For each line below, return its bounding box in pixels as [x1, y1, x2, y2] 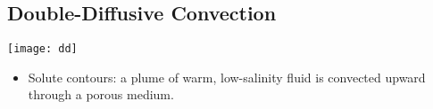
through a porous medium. [28, 85, 174, 104]
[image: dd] [7, 43, 78, 56]
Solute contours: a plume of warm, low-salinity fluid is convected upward [28, 67, 426, 86]
